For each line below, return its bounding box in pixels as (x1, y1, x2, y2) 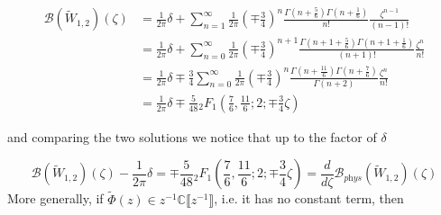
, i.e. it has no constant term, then (214, 189, 404, 208)
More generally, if (7, 189, 104, 208)
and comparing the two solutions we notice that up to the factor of (7, 127, 377, 146)
